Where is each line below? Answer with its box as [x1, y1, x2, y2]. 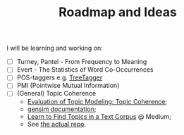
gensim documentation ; [27, 105, 97, 113]
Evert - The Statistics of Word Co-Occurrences [16, 65, 154, 74]
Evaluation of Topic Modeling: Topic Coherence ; [27, 97, 168, 105]
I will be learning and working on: [6, 44, 103, 53]
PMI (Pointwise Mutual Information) [16, 82, 120, 90]
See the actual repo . [27, 120, 86, 128]
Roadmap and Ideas [59, 4, 177, 20]
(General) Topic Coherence [16, 89, 97, 98]
